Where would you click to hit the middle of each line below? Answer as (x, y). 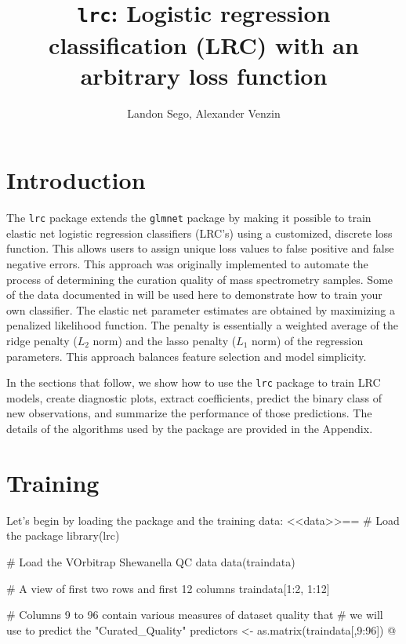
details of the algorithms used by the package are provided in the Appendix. (190, 428)
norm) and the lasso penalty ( (165, 340)
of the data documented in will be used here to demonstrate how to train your (194, 295)
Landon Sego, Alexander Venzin (204, 113)
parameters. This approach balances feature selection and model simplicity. (187, 356)
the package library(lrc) (63, 535)
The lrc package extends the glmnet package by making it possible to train (189, 218)
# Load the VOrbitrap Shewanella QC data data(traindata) (151, 561)
